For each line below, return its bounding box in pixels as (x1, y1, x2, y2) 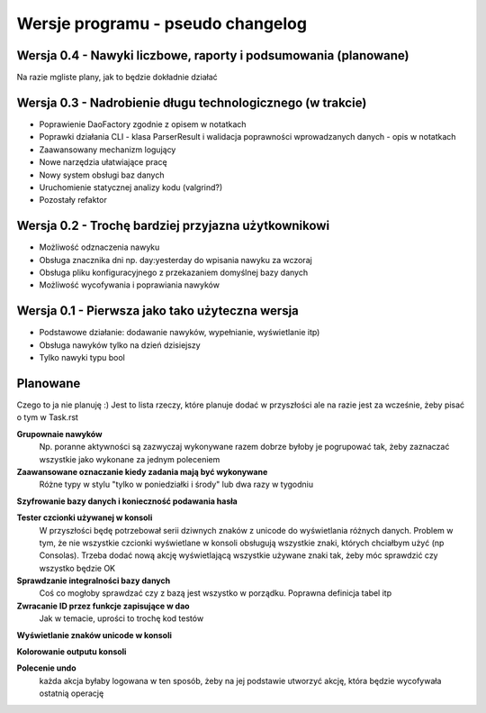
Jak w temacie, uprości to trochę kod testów (39, 613, 204, 624)
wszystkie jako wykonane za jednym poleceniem (39, 453, 220, 464)
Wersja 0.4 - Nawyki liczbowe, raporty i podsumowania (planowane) (16, 48, 409, 63)
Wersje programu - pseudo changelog (16, 14, 308, 33)
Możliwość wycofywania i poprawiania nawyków (39, 279, 220, 290)
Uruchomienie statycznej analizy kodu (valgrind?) (39, 181, 223, 193)
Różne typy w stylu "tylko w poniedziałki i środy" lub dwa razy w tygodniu (39, 479, 314, 490)
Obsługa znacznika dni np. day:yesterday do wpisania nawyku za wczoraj (39, 254, 312, 265)
